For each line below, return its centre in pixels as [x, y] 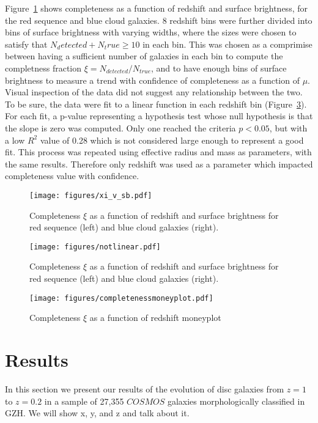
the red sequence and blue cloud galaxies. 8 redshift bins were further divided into [159, 20]
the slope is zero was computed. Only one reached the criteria [120, 127]
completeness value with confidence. [72, 176]
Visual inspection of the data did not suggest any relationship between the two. [154, 92]
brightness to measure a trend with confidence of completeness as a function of [152, 80]
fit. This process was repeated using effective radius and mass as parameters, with [158, 152]
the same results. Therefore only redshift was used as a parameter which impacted [159, 164]
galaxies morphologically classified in [236, 401]
